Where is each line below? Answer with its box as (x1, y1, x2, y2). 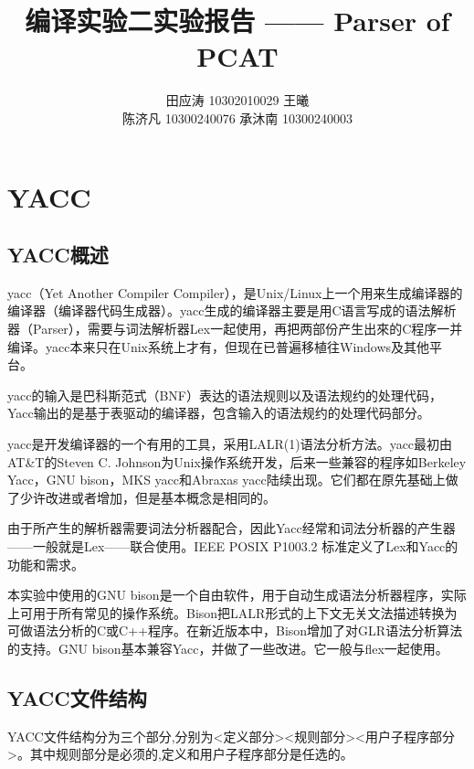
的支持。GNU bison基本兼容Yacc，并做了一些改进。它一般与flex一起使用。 (7, 638, 448, 657)
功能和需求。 (7, 554, 84, 573)
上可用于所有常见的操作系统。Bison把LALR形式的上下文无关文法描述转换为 (7, 603, 458, 622)
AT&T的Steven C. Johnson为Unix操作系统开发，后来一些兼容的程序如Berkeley (7, 452, 467, 471)
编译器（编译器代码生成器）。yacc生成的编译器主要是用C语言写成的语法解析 (7, 301, 457, 320)
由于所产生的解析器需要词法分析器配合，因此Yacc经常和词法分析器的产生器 (7, 518, 456, 538)
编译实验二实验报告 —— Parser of (25, 2, 450, 39)
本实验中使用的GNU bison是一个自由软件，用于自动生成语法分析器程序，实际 (7, 585, 467, 604)
